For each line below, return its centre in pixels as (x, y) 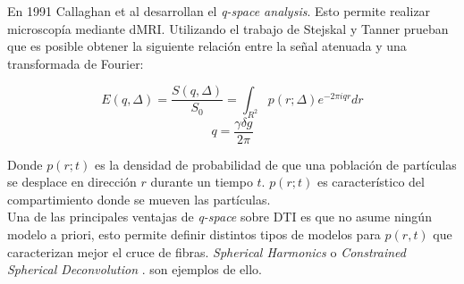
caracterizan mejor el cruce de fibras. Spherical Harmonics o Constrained (207, 251)
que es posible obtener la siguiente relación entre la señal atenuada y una (207, 46)
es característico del (371, 182)
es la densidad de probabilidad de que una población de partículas (275, 164)
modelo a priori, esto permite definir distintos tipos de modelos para (194, 234)
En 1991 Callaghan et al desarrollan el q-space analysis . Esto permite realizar (219, 11)
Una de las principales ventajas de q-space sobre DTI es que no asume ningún (219, 217)
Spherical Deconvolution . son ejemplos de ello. (135, 269)
